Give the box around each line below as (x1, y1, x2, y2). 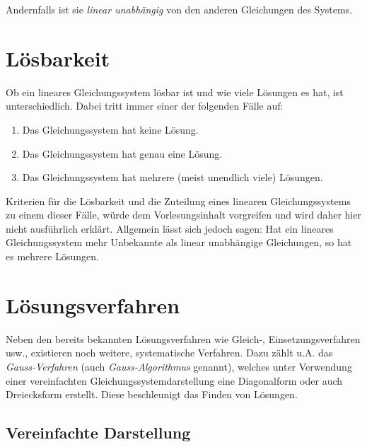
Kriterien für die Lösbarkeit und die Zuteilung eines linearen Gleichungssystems (6, 193, 351, 208)
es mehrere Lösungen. (6, 249, 99, 264)
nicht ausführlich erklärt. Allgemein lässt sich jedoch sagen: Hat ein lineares (6, 221, 334, 236)
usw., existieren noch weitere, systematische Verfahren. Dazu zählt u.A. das (6, 345, 333, 360)
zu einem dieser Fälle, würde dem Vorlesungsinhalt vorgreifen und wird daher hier (6, 207, 361, 222)
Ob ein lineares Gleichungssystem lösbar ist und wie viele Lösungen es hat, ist (6, 84, 344, 99)
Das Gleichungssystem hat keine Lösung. (22, 122, 199, 137)
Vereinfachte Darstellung (6, 422, 191, 443)
